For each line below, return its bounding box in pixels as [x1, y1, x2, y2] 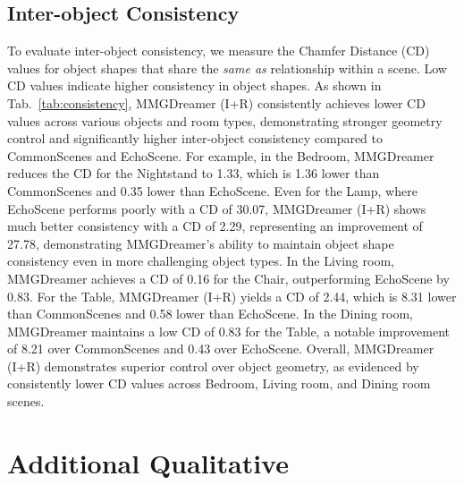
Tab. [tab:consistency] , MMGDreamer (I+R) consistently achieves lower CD [7, 93, 426, 112]
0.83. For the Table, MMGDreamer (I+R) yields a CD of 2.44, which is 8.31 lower [7, 286, 457, 305]
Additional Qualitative [7, 444, 289, 481]
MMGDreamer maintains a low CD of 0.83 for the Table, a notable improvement [7, 321, 450, 340]
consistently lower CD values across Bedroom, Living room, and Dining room [7, 374, 431, 393]
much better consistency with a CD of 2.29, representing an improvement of [7, 217, 423, 235]
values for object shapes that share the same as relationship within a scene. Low [7, 58, 447, 77]
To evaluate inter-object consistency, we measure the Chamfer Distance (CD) [7, 41, 430, 60]
